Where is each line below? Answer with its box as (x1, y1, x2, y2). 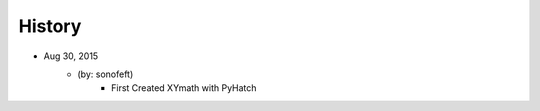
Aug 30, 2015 (43, 50, 99, 62)
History (18, 15, 82, 37)
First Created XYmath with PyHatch (111, 82, 257, 94)
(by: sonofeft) (77, 68, 134, 80)
